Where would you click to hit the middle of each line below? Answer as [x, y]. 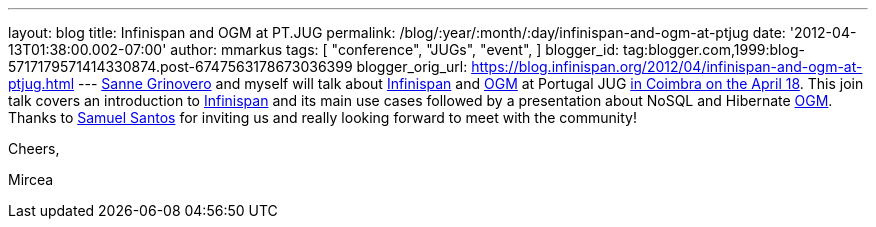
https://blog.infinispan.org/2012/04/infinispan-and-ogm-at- [667, 66]
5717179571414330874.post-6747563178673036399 [180, 66]
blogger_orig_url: [412, 66]
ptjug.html [41, 83]
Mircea [31, 179]
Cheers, [34, 148]
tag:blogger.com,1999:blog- [714, 49]
